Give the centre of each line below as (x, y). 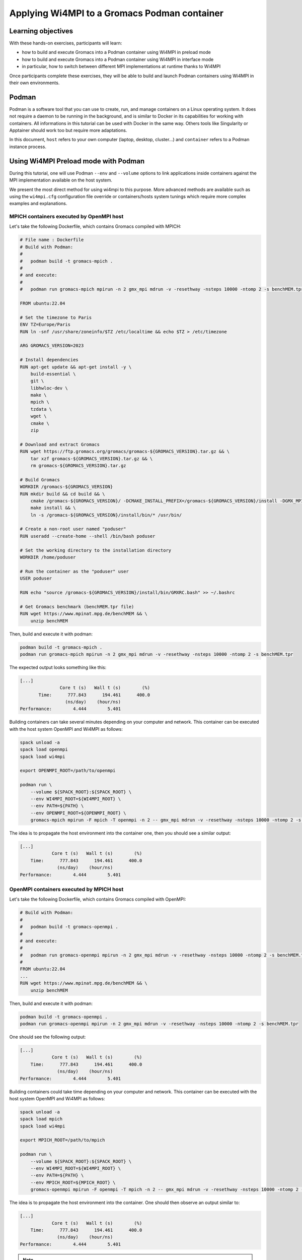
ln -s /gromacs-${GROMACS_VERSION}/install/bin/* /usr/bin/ (106, 515)
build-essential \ (53, 374)
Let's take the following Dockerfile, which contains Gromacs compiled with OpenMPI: (98, 899)
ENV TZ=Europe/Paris (45, 325)
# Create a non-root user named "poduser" (73, 529)
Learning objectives (41, 31)
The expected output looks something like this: (58, 667)
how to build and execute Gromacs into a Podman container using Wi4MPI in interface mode (118, 59)
